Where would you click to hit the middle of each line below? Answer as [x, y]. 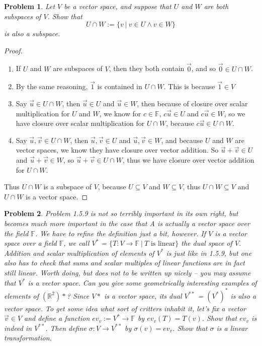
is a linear [232, 328]
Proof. [13, 50]
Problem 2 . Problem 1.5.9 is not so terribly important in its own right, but [121, 213]
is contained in [120, 86]
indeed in [18, 328]
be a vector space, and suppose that [118, 6]
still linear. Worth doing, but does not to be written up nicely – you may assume [127, 272]
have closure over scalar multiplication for [80, 123]
